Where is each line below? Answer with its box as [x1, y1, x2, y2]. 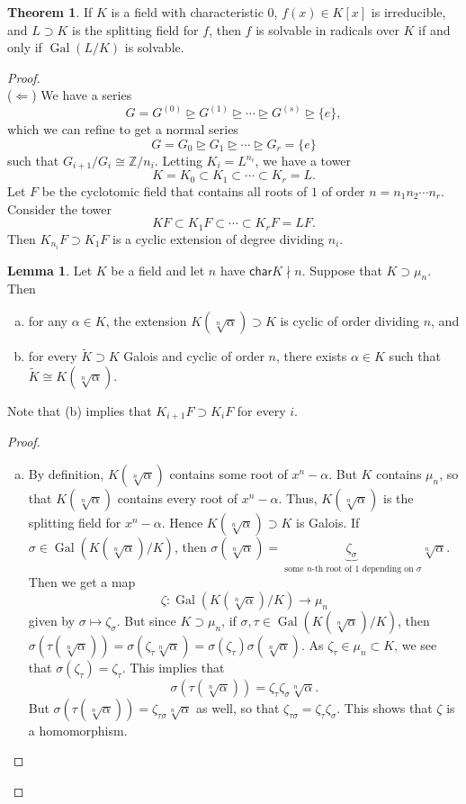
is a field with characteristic [111, 3, 264, 21]
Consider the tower [7, 199, 112, 218]
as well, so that [196, 698, 280, 717]
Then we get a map [28, 573, 136, 592]
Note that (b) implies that [7, 401, 152, 420]
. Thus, [278, 488, 318, 507]
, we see [394, 635, 437, 654]
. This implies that [121, 657, 225, 676]
